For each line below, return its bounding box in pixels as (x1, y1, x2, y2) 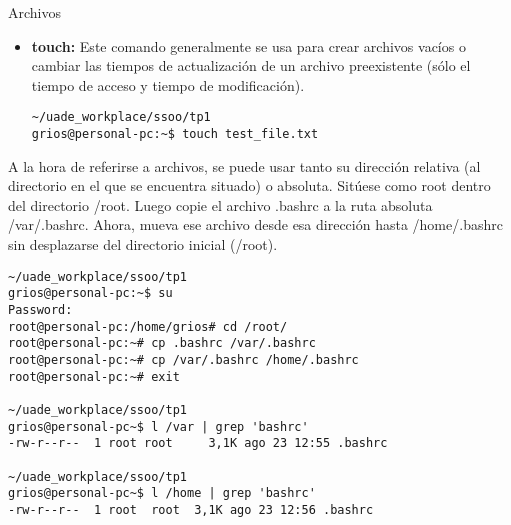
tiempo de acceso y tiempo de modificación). (31, 74, 305, 95)
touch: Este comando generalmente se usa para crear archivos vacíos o (31, 35, 466, 56)
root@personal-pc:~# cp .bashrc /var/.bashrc (8, 336, 316, 351)
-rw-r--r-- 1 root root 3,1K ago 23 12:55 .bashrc (8, 436, 388, 451)
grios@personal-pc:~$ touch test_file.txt (31, 127, 319, 142)
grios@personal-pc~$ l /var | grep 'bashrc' (8, 419, 309, 434)
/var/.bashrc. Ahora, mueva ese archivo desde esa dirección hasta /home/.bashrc (8, 214, 503, 235)
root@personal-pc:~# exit (8, 369, 180, 384)
